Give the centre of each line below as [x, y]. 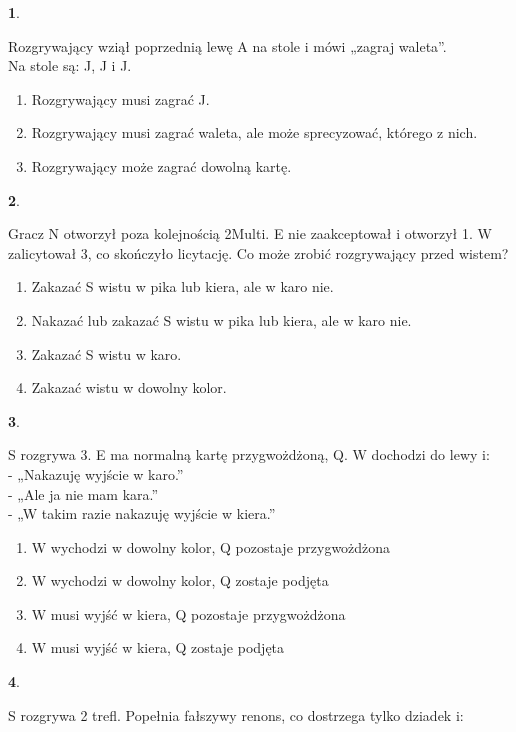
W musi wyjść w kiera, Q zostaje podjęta [158, 647]
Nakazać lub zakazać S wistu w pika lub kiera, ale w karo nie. [221, 319]
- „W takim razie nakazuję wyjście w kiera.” [142, 513]
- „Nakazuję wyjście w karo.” [96, 473]
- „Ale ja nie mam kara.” [83, 493]
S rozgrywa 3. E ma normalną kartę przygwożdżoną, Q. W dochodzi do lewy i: [249, 454]
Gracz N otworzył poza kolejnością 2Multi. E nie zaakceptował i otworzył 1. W [250, 233]
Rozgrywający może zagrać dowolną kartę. [161, 165]
